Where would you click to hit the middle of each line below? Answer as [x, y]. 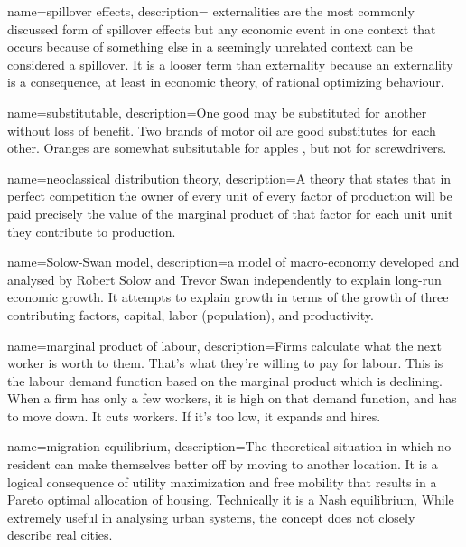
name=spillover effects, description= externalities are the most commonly [211, 11]
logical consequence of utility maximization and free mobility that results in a [222, 481]
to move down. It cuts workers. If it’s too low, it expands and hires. [194, 415]
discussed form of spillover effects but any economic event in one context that [222, 28]
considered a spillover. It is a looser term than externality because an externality [230, 64]
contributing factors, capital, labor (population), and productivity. [191, 314]
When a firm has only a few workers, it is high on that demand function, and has [232, 398]
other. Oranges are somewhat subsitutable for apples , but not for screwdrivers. [227, 148]
